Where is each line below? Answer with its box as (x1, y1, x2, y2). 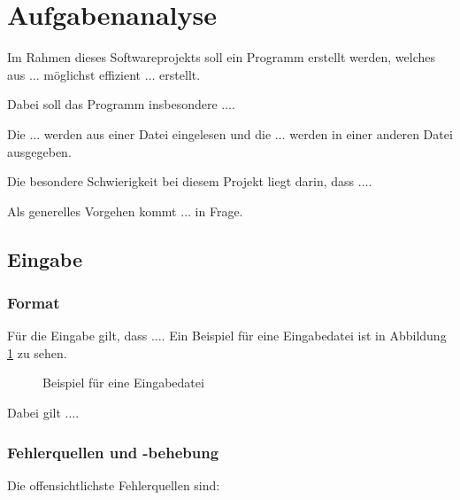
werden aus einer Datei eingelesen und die (43, 124, 272, 143)
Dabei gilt (7, 403, 61, 422)
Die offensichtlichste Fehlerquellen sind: (7, 475, 220, 494)
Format (7, 291, 60, 313)
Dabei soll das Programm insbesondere (7, 95, 218, 113)
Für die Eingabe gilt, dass (7, 326, 148, 345)
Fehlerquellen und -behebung (7, 441, 219, 463)
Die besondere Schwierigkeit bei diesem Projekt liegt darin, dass (7, 172, 355, 191)
